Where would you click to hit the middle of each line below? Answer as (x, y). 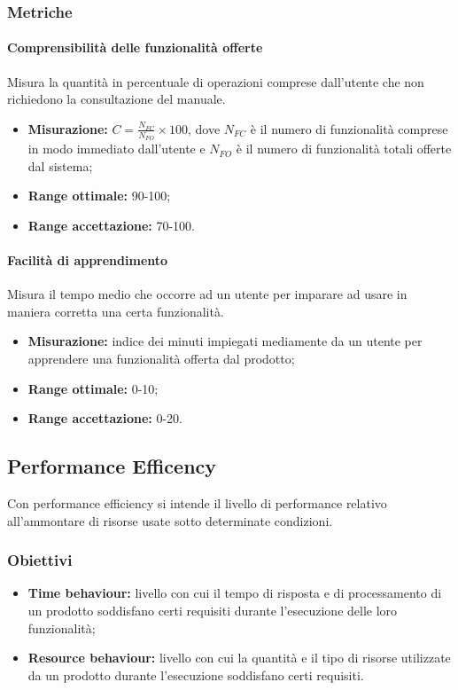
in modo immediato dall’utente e (116, 149)
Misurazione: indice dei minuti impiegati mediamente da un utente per (225, 341)
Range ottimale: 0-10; (93, 388)
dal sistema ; (60, 165)
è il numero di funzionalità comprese (349, 128)
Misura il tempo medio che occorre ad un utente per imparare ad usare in (207, 294)
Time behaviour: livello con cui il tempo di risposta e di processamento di (235, 593)
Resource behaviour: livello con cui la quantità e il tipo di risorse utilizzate (239, 658)
